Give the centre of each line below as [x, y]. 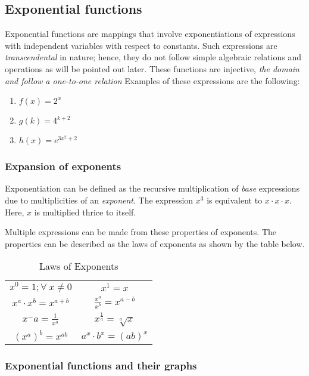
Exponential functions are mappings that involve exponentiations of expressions [150, 34]
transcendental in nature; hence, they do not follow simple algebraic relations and [153, 57]
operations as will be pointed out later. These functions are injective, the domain [152, 68]
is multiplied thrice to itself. [85, 212]
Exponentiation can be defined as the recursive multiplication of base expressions [152, 188]
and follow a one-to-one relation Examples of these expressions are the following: [152, 80]
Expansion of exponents [63, 166]
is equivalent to [235, 200]
